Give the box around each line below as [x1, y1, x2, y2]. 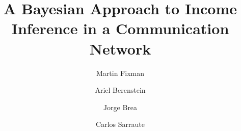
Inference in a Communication [11, 18, 229, 39]
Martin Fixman [96, 67, 144, 78]
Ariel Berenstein [95, 85, 146, 95]
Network [89, 38, 151, 59]
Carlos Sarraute [96, 119, 145, 129]
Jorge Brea [103, 101, 138, 112]
